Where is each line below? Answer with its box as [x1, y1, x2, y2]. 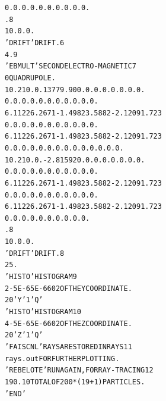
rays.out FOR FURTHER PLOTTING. [5, 354, 120, 363]
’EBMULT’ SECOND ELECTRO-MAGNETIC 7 [5, 62, 136, 71]
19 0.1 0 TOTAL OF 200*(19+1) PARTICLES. [5, 378, 145, 386]
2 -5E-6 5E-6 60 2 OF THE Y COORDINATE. [5, 284, 132, 293]
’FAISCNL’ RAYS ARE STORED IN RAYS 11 [5, 343, 132, 352]
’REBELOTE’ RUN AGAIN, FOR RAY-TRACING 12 [5, 366, 154, 375]
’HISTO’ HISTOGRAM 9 [5, 272, 77, 281]
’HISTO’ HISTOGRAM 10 [5, 308, 81, 317]
